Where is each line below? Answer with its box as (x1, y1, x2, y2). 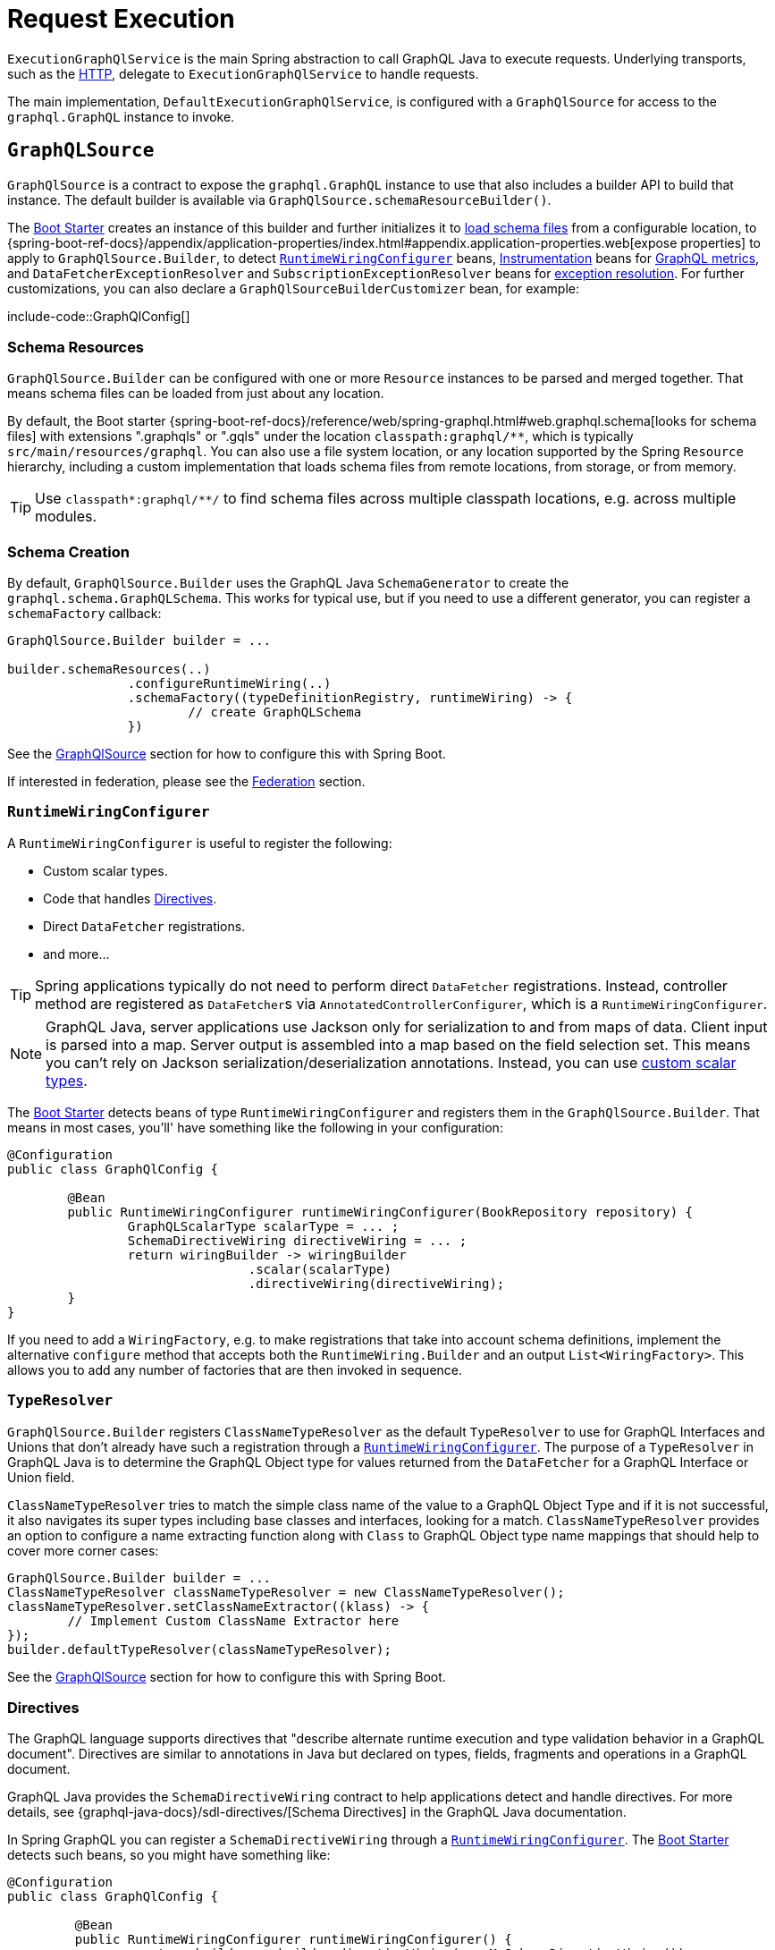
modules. (35, 507, 97, 526)
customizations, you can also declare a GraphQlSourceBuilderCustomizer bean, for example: (7, 280, 579, 296)
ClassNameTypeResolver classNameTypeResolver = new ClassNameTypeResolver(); (7, 1584, 565, 1599)
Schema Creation (7, 542, 130, 561)
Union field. (7, 1469, 75, 1485)
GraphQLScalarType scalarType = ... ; (127, 1218, 400, 1234)
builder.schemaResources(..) (7, 662, 211, 677)
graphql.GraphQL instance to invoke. (7, 108, 235, 124)
